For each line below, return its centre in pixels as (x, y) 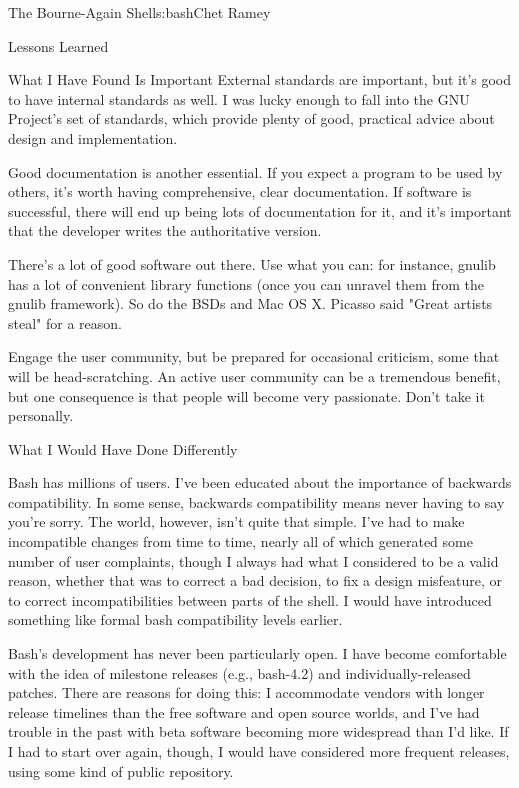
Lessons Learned (58, 45)
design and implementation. (93, 137)
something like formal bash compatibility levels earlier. (175, 619)
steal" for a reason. (65, 322)
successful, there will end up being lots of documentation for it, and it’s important (260, 210)
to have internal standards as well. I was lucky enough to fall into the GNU (239, 98)
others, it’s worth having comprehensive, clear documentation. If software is (240, 191)
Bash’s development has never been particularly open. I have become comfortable (257, 653)
